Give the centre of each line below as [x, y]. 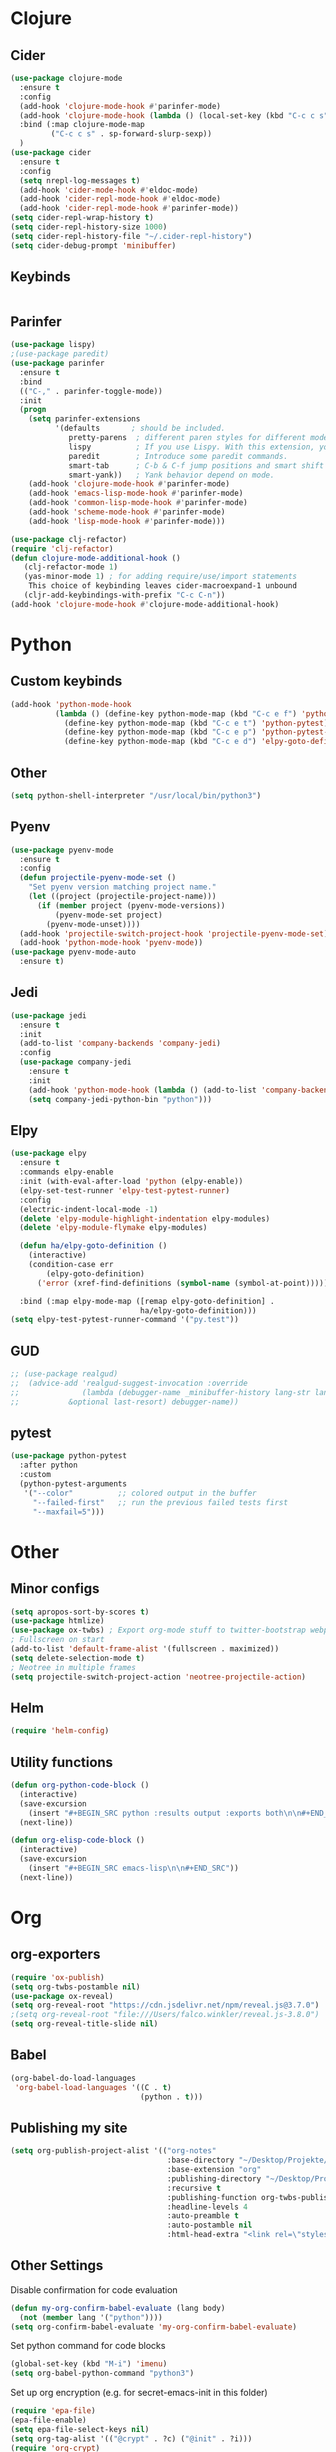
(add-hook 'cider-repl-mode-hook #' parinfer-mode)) [129, 208]
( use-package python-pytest [69, 1456]
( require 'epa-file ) [53, 2411]
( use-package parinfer [57, 363]
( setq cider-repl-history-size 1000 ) [89, 227]
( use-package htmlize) [57, 1621]
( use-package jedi [48, 1015]
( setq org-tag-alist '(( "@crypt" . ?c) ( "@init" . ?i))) [131, 2438]
